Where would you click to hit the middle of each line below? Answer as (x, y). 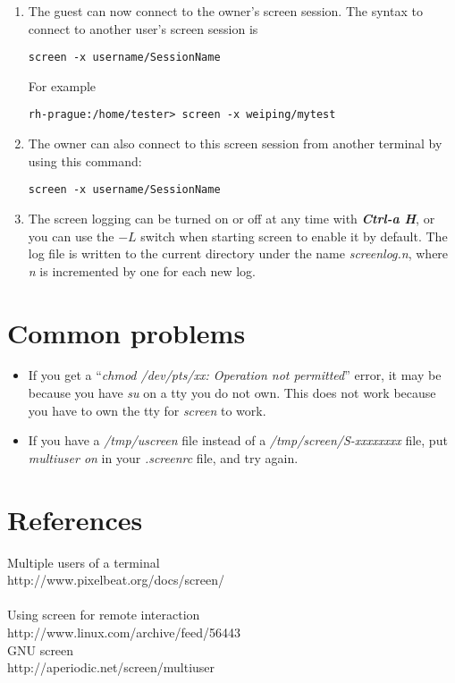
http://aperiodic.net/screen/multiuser (111, 667)
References (75, 519)
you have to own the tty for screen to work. (147, 410)
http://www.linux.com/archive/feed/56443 (124, 632)
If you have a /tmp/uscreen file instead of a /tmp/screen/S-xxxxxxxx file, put (238, 440)
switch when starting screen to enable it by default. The (294, 236)
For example (62, 85)
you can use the (71, 236)
